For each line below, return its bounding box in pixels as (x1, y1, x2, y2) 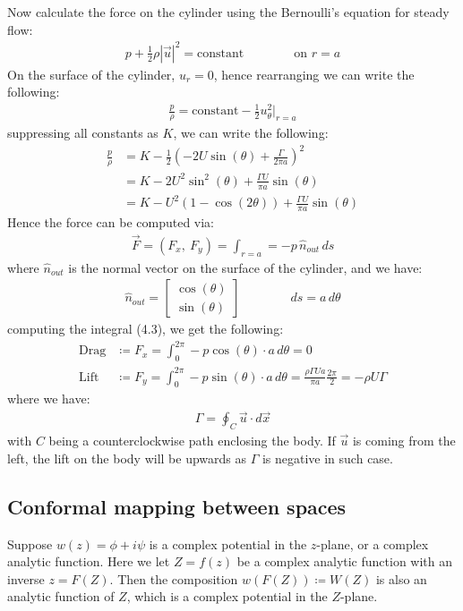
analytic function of (7, 587, 115, 606)
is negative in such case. (262, 448, 393, 467)
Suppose (7, 534, 53, 553)
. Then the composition (109, 569, 238, 588)
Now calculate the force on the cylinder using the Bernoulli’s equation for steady (7, 3, 450, 21)
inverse (7, 569, 45, 588)
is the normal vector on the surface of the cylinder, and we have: (68, 258, 423, 276)
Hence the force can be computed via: (7, 212, 215, 231)
